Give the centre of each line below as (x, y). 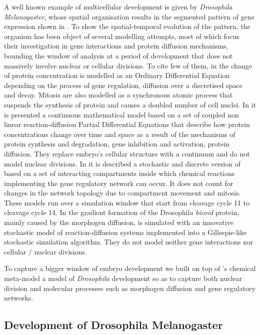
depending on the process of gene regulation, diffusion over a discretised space (123, 85)
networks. (19, 298)
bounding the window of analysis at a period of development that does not (118, 55)
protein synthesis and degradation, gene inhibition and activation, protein (117, 144)
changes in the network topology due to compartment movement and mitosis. (122, 193)
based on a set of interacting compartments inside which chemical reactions (119, 173)
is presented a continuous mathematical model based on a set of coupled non (121, 114)
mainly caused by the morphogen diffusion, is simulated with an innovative (119, 222)
